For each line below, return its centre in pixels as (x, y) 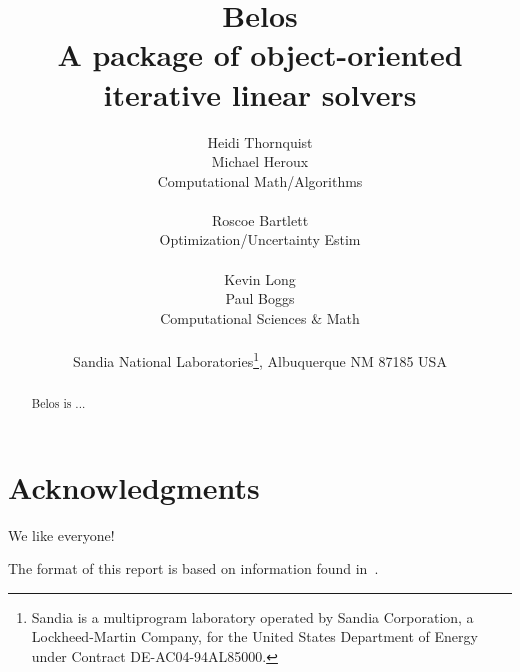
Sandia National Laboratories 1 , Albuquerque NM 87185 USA (260, 359)
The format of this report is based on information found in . (193, 568)
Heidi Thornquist (260, 141)
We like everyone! (61, 534)
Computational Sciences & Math (260, 317)
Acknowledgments (134, 486)
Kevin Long (260, 278)
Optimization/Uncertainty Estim (260, 239)
